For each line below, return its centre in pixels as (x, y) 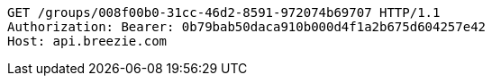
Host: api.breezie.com (87, 41)
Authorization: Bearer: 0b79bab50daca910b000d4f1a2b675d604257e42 (247, 27)
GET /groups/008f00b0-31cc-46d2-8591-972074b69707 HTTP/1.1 (224, 12)
